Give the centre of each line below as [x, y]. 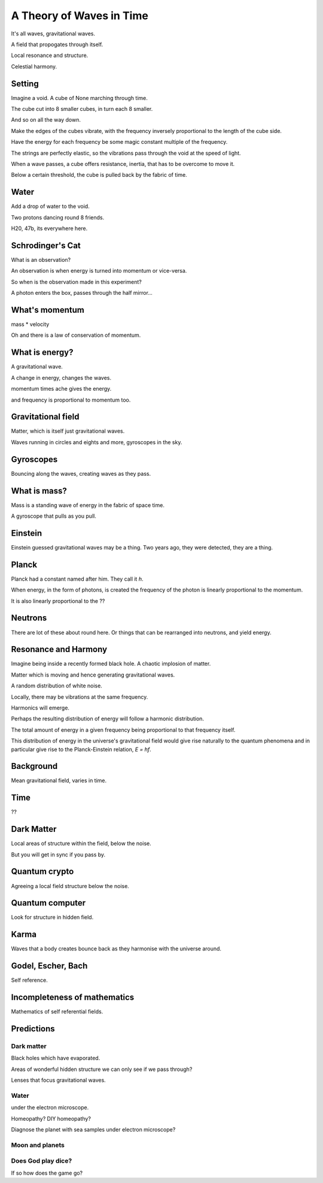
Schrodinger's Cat [46, 245]
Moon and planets [38, 1145]
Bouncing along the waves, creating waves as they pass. [81, 473]
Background [34, 766]
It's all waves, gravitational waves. [53, 34]
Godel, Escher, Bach [49, 966]
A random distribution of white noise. [57, 686]
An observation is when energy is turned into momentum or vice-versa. [99, 271]
